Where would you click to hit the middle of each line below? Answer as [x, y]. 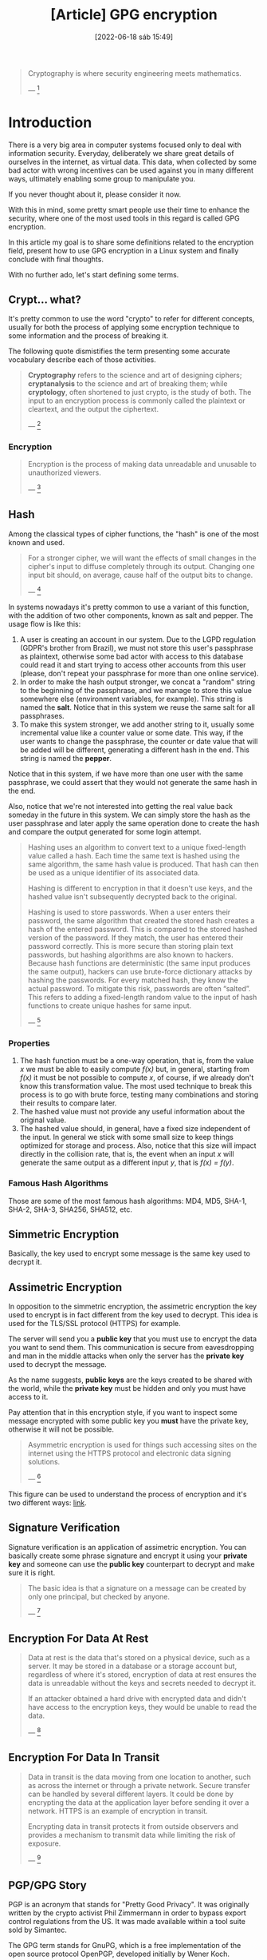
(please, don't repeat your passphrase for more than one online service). [139, 674]
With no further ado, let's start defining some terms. [94, 274]
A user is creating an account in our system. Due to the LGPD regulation [138, 639]
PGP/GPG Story [47, 1885]
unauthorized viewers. [64, 472]
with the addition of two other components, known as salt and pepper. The [131, 615]
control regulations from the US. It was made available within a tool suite [127, 1922]
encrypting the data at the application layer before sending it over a [138, 1802]
